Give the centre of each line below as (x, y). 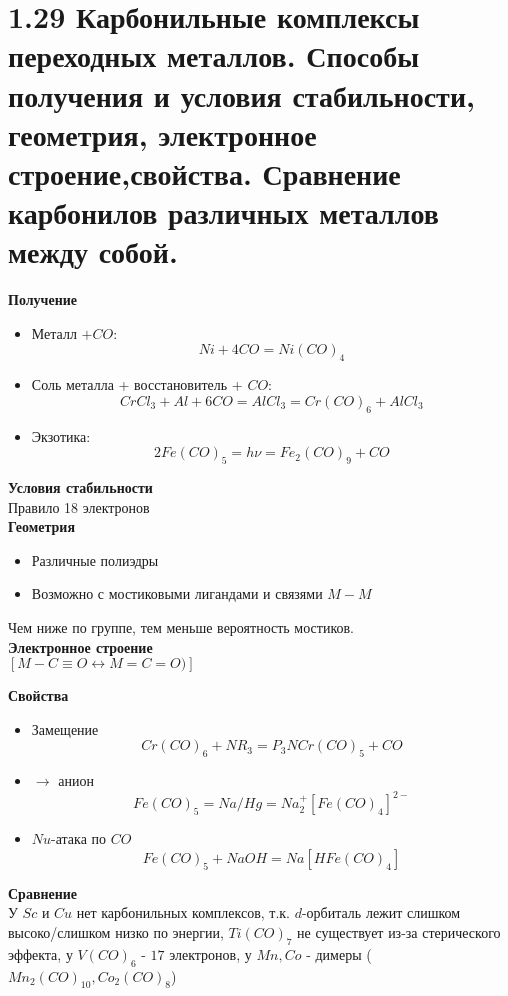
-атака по (79, 838)
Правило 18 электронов (79, 506)
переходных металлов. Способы (213, 55)
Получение (43, 299)
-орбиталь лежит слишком (381, 912)
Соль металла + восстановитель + (137, 384)
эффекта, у (40, 953)
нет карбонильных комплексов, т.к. (183, 912)
